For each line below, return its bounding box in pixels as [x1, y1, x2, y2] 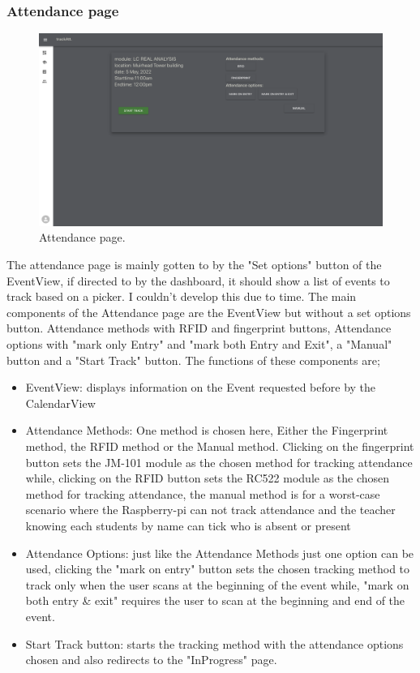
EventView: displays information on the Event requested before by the [25, 379, 376, 396]
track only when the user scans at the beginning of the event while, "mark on [25, 576, 409, 593]
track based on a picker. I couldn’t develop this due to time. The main [6, 288, 357, 305]
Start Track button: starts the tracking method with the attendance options [25, 635, 404, 652]
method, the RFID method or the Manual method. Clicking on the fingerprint [25, 438, 414, 455]
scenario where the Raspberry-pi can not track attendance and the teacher [25, 501, 396, 518]
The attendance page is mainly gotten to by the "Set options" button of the [6, 256, 382, 273]
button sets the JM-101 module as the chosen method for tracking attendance [25, 453, 413, 470]
